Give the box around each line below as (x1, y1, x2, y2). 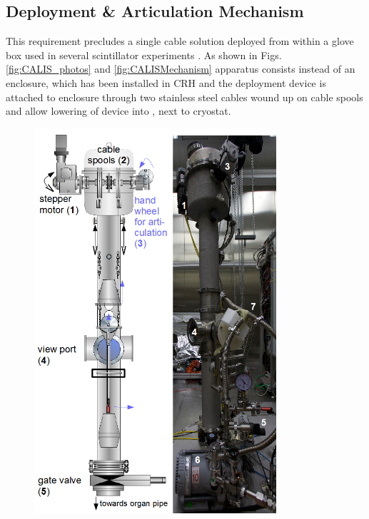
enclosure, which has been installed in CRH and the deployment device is (6, 75, 326, 90)
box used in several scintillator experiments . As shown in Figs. (6, 47, 282, 62)
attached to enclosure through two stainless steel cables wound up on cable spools (6, 89, 363, 104)
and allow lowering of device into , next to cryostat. (6, 103, 231, 118)
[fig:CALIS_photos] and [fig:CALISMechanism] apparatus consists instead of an (6, 61, 355, 76)
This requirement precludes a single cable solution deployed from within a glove (6, 34, 354, 48)
